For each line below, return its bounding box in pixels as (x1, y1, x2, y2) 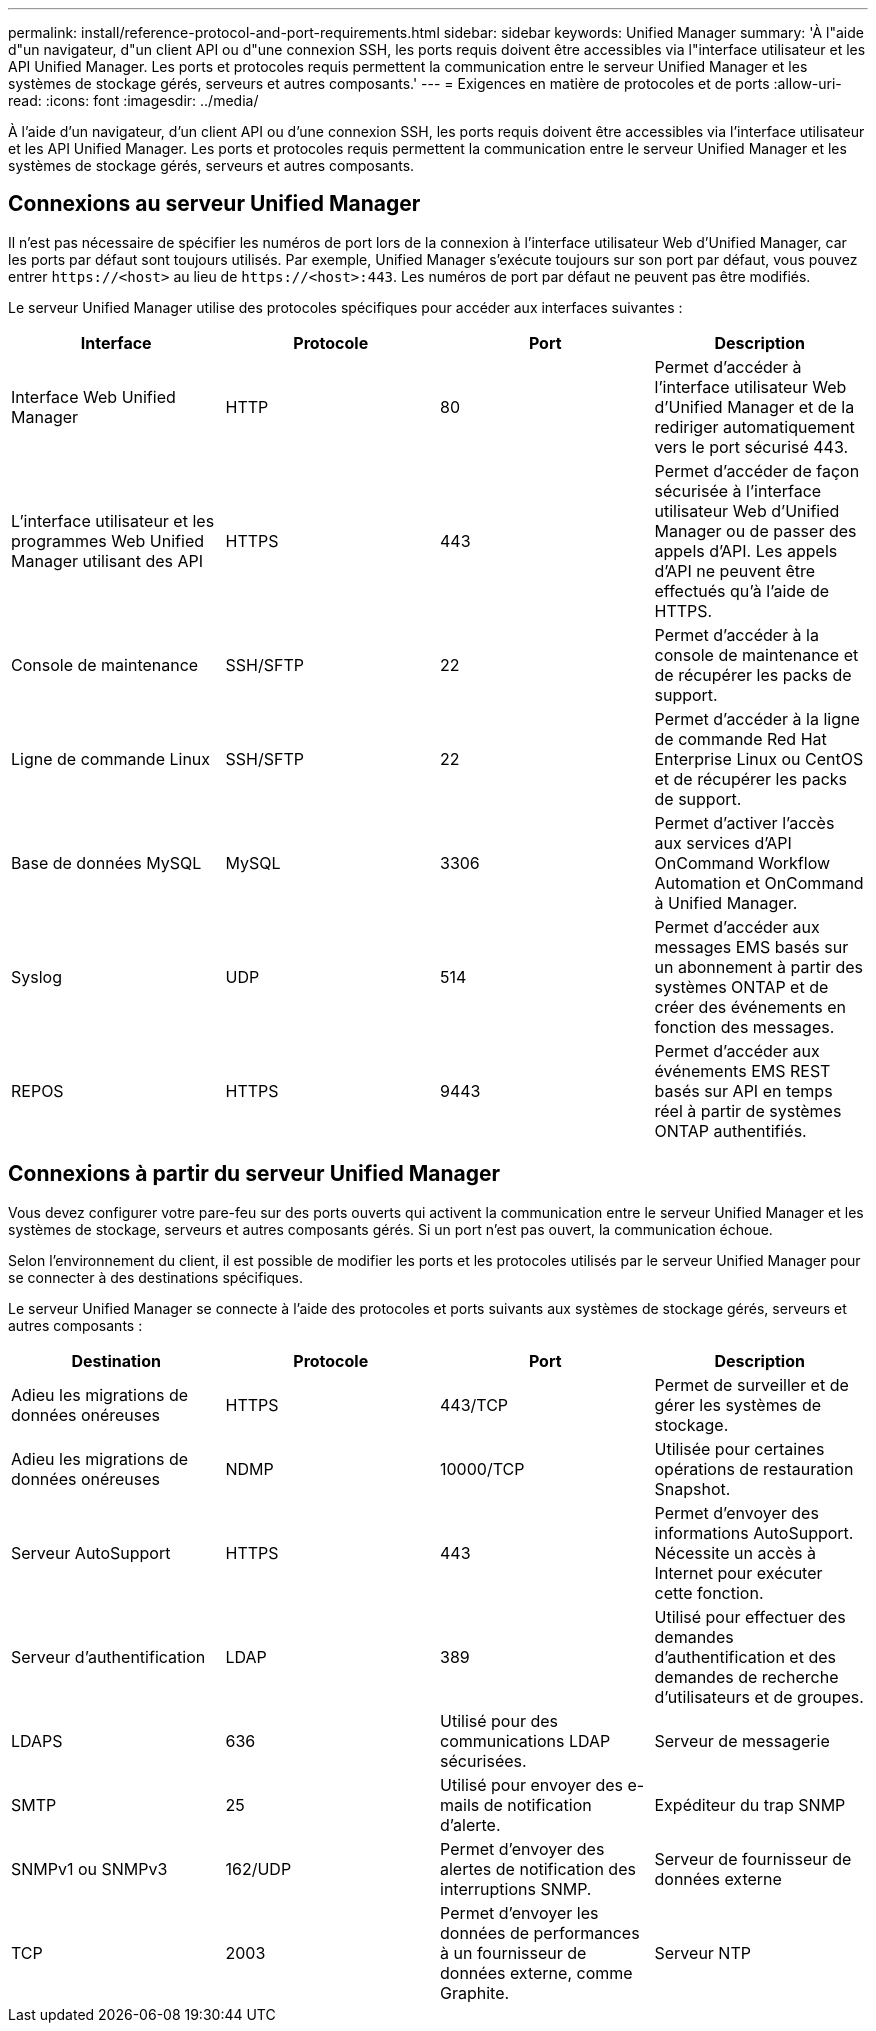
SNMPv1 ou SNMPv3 (11, 1858, 168, 1879)
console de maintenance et (654, 644, 859, 665)
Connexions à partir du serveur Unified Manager (8, 1161, 501, 1187)
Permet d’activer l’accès (654, 812, 835, 833)
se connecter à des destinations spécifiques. (8, 1268, 303, 1286)
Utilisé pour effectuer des (654, 1606, 846, 1627)
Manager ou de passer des (654, 520, 857, 541)
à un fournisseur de (440, 1942, 587, 1963)
